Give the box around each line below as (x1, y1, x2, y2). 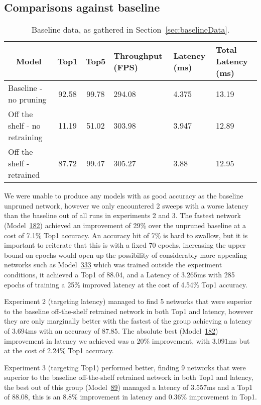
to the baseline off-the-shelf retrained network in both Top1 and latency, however (4, 306, 253, 316)
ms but (228, 335, 250, 346)
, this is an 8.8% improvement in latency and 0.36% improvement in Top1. (28, 391, 257, 402)
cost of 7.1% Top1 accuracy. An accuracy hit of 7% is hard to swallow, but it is (4, 230, 248, 240)
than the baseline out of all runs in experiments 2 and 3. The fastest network (4, 210, 241, 221)
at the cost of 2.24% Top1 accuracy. (4, 345, 114, 356)
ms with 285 (197, 269, 235, 279)
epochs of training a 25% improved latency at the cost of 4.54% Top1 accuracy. (4, 279, 247, 289)
